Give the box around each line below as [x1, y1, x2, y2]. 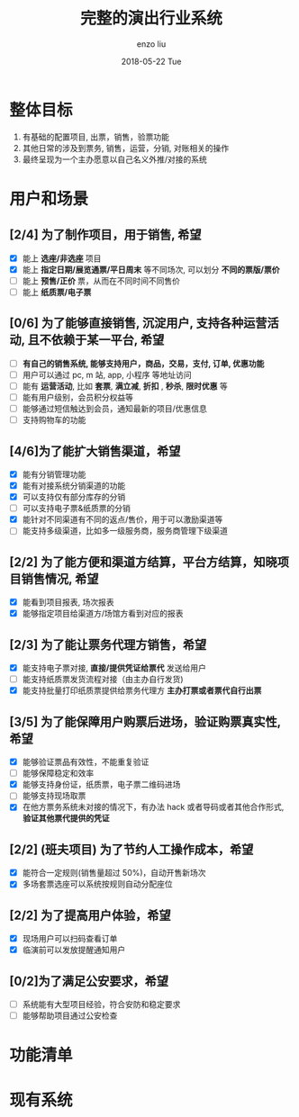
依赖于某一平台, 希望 [50, 332, 165, 347]
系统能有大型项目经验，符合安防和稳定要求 [22, 999, 181, 1010]
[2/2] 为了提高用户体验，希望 [9, 907, 171, 923]
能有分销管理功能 [22, 469, 86, 480]
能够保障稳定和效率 [22, 768, 95, 779]
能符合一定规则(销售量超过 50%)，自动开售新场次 [22, 868, 206, 878]
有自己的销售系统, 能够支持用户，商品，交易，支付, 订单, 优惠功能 [22, 357, 265, 369]
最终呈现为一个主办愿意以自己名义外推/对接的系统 [22, 154, 207, 165]
